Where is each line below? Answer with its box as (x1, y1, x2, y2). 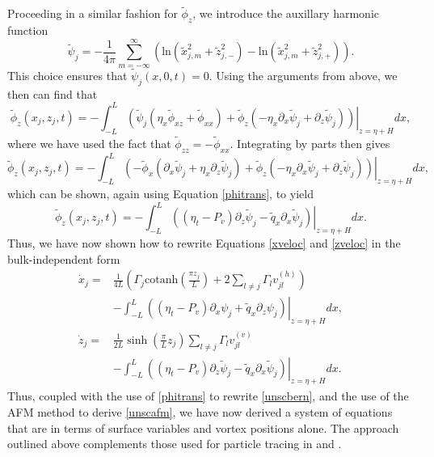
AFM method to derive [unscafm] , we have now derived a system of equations (7, 404, 393, 421)
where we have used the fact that (7, 134, 171, 151)
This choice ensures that (7, 67, 128, 84)
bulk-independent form (7, 250, 120, 267)
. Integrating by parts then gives (230, 134, 390, 151)
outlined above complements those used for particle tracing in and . (7, 435, 342, 452)
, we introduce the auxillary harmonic (192, 5, 379, 22)
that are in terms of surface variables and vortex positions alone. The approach (7, 419, 399, 436)
